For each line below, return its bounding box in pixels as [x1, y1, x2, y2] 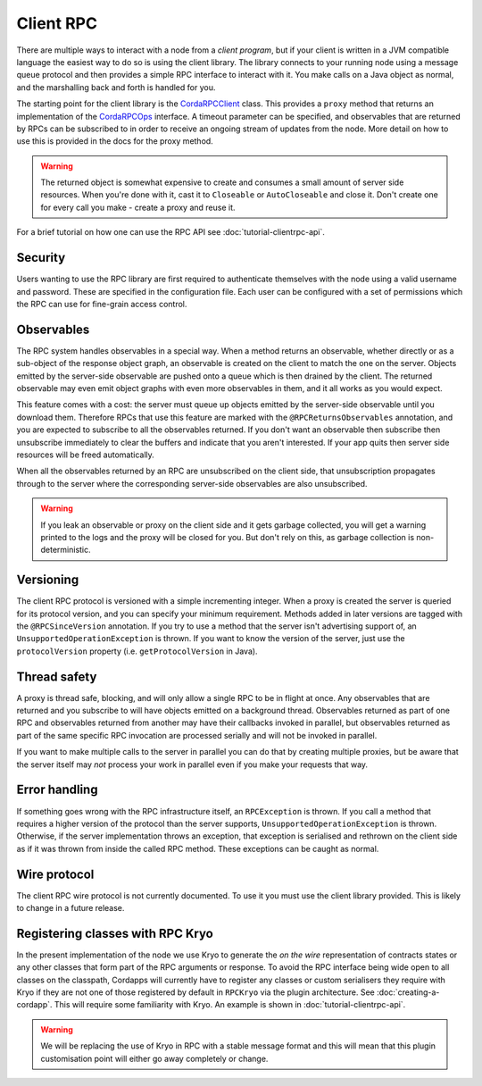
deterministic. [40, 545, 91, 556]
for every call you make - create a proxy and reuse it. [40, 202, 236, 213]
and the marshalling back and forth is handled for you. [16, 81, 216, 93]
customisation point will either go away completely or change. [40, 1053, 269, 1064]
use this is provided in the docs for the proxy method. [16, 136, 213, 146]
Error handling [16, 782, 98, 798]
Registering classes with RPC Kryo [16, 925, 213, 941]
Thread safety [16, 669, 97, 684]
